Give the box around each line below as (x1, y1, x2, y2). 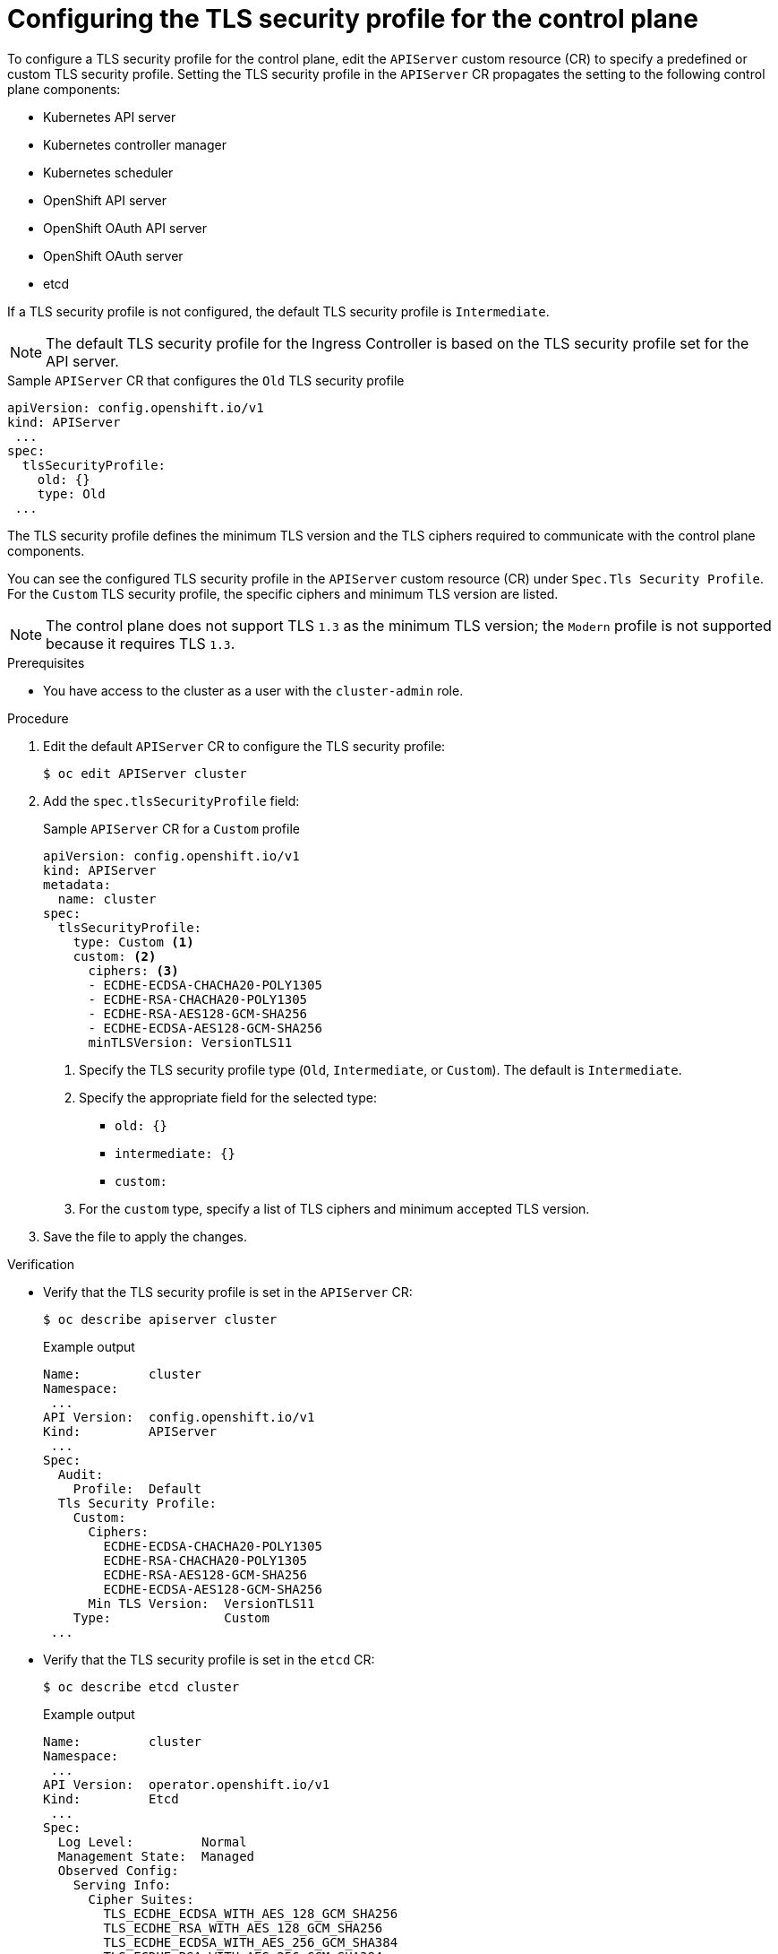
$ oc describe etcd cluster (43, 1679, 240, 1694)
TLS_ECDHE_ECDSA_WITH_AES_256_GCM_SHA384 (103, 1934, 398, 1950)
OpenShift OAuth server (43, 247, 184, 264)
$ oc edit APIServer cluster (43, 765, 247, 781)
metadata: (43, 877, 111, 892)
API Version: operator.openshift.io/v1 (43, 1777, 330, 1792)
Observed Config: (57, 1863, 179, 1878)
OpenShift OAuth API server (43, 220, 207, 236)
